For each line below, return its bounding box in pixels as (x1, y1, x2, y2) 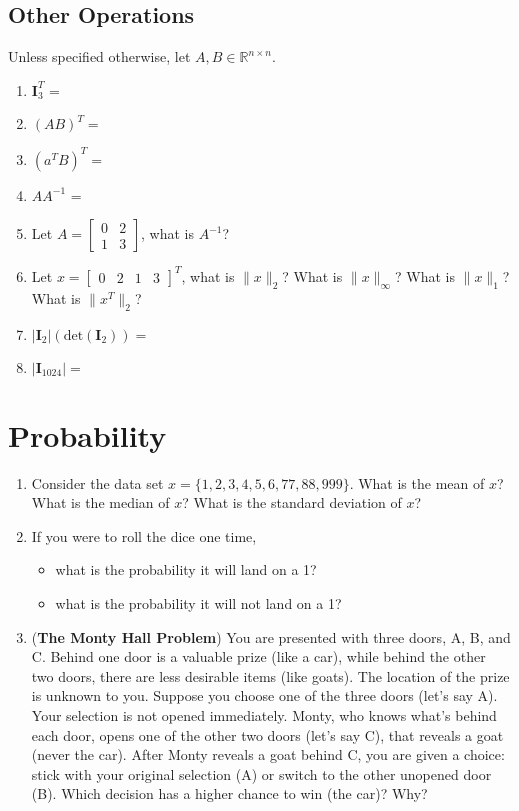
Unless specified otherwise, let (8, 46, 191, 67)
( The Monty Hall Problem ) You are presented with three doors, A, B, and (31, 626, 511, 647)
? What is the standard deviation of (182, 492, 402, 513)
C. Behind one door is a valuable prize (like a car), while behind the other (31, 646, 486, 667)
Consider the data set (31, 472, 164, 493)
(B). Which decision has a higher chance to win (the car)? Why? (31, 783, 428, 804)
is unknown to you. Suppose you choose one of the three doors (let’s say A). (31, 685, 498, 706)
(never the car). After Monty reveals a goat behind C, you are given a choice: (31, 744, 505, 765)
